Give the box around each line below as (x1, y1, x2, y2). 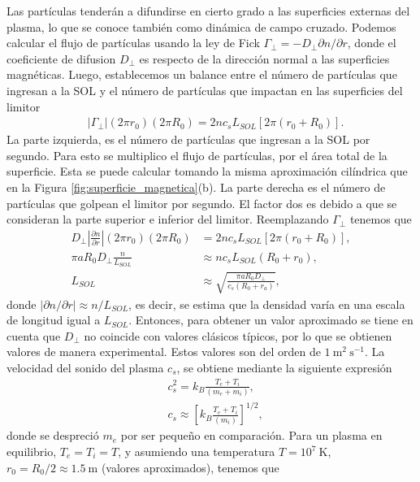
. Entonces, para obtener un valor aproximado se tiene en (128, 311, 414, 328)
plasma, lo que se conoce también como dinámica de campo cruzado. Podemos (6, 18, 396, 35)
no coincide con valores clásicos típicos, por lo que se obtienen (84, 327, 392, 344)
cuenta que (6, 327, 61, 344)
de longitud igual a (6, 311, 101, 328)
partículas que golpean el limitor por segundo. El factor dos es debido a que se (6, 194, 397, 211)
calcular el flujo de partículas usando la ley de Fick (6, 34, 260, 51)
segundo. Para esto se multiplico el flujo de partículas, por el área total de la (6, 146, 388, 163)
